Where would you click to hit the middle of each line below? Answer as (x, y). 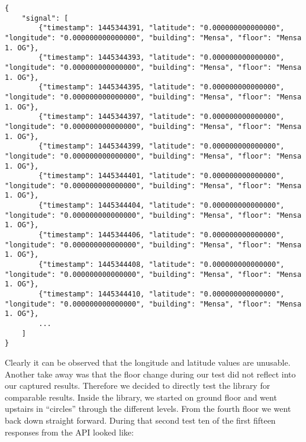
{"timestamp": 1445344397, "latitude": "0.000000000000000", (162, 117)
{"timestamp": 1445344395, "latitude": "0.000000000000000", (162, 87)
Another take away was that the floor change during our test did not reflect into (150, 374)
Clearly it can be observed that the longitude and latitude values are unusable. (148, 362)
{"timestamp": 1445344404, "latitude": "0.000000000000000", (162, 206)
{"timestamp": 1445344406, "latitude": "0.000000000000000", (162, 235)
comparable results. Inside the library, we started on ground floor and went (141, 397)
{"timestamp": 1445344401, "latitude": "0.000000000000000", (162, 176)
